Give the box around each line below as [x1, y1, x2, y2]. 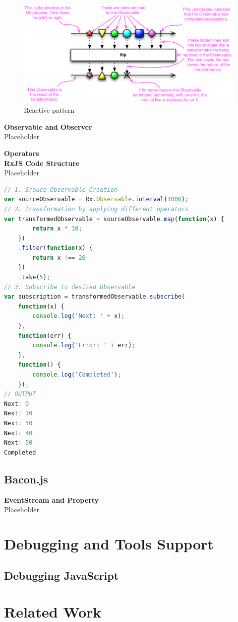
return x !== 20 [32, 254, 86, 261]
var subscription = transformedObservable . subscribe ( [4, 293, 185, 301]
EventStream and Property [4, 494, 99, 505]
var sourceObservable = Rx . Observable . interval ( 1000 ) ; [4, 196, 189, 203]
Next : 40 [4, 429, 33, 437]
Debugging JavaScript [4, 567, 119, 583]
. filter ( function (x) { [18, 244, 93, 252]
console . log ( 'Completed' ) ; [32, 371, 121, 379]
